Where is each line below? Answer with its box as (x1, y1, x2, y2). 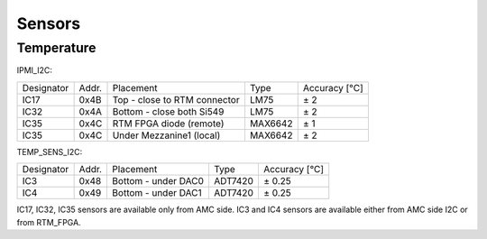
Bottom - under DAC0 (112, 175, 205, 188)
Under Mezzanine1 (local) (112, 129, 221, 142)
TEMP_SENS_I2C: (16, 146, 83, 157)
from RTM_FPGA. (16, 216, 81, 227)
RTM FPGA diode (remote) (112, 117, 225, 130)
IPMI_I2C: (16, 65, 53, 76)
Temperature (16, 40, 96, 56)
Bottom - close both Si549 (112, 105, 225, 117)
